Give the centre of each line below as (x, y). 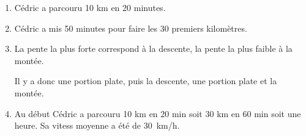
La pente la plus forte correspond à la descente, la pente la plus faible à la (153, 48)
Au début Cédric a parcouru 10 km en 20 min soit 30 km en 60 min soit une (158, 113)
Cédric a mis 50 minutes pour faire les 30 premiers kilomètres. (131, 28)
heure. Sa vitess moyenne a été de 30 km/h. (97, 125)
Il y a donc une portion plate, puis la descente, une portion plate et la (146, 81)
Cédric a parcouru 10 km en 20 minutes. (90, 7)
